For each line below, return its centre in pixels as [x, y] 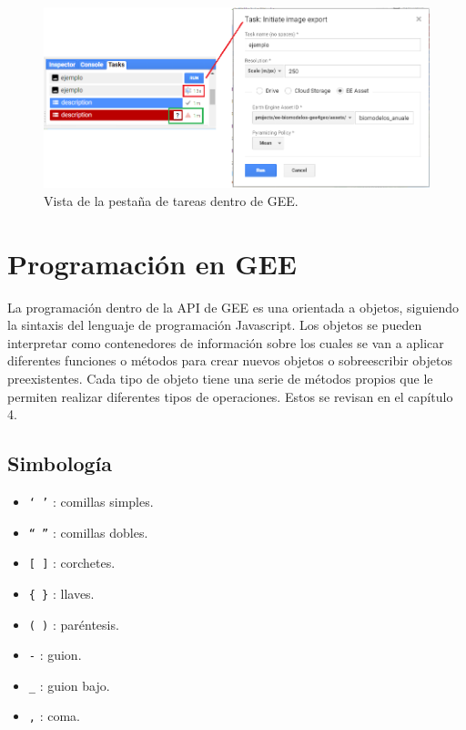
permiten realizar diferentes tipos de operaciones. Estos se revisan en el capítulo [230, 396]
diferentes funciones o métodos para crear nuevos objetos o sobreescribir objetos [230, 360]
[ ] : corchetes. [72, 563]
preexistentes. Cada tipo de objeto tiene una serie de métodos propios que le [220, 378]
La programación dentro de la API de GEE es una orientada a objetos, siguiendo [233, 307]
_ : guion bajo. [69, 685]
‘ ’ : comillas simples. [91, 501]
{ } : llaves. [61, 593]
